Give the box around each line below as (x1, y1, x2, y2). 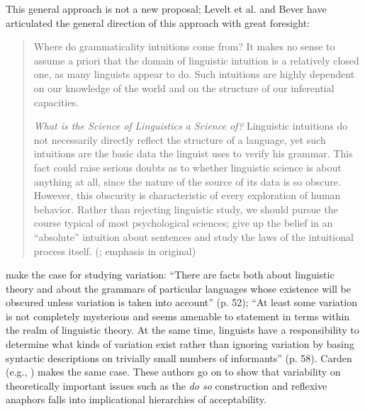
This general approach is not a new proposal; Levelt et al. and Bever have (6, 1, 327, 16)
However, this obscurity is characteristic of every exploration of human (33, 188, 341, 203)
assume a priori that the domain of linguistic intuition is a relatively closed (33, 52, 359, 67)
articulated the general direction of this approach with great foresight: (6, 15, 310, 30)
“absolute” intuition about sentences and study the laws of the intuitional (33, 229, 354, 244)
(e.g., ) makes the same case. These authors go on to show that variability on (6, 364, 341, 379)
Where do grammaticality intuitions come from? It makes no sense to (33, 39, 335, 54)
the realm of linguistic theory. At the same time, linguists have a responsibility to (6, 322, 359, 337)
